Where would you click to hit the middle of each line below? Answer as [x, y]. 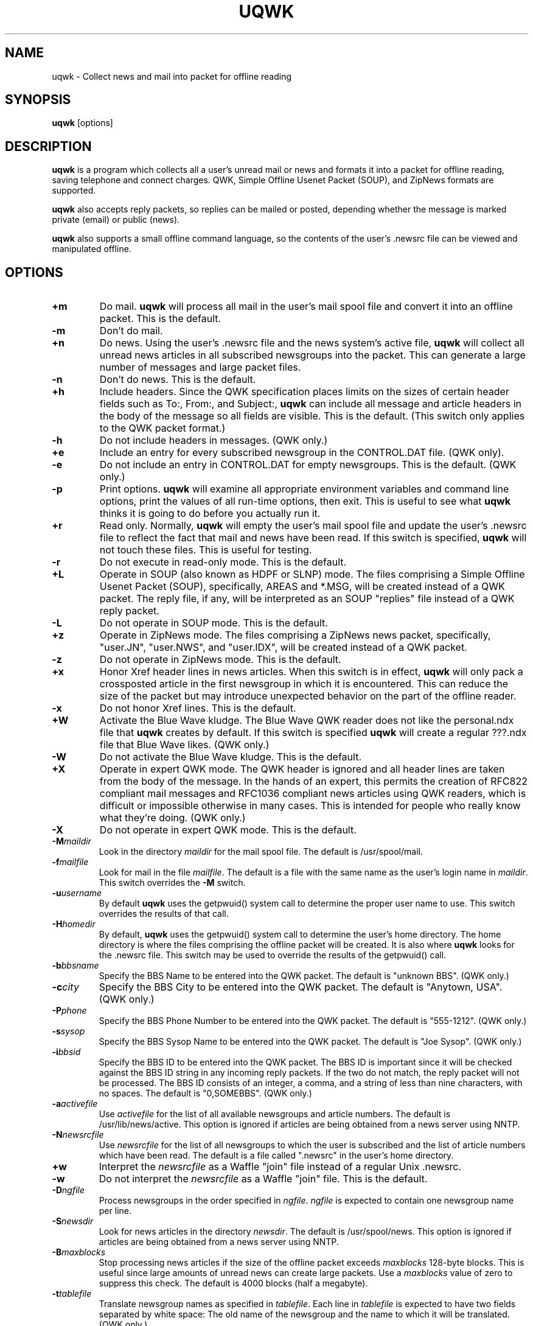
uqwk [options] [82, 123]
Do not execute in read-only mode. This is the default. [223, 562]
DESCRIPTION [48, 146]
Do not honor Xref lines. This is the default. [198, 708]
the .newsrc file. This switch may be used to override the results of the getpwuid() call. [273, 955]
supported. [74, 191]
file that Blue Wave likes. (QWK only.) [184, 745]
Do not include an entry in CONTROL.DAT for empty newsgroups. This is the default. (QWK [308, 465]
